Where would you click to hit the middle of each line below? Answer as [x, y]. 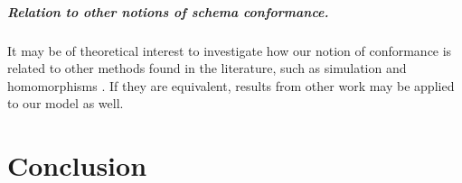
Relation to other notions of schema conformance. [168, 11]
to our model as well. [66, 103]
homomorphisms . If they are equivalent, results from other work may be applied [231, 85]
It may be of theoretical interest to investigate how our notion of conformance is [230, 50]
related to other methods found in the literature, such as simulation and [207, 68]
